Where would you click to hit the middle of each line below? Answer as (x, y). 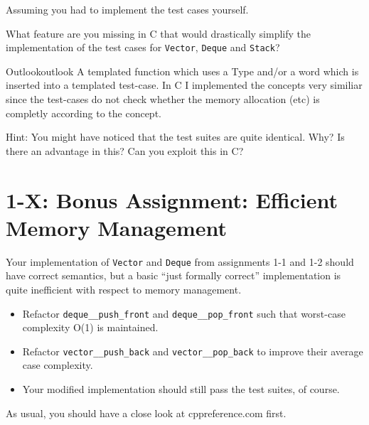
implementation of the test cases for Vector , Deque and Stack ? (143, 47)
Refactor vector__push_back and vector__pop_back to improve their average (193, 351)
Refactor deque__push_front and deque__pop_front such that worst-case (184, 313)
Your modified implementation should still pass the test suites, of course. (181, 389)
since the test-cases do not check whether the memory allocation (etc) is (163, 99)
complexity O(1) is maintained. (90, 327)
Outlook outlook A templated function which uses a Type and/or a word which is (182, 71)
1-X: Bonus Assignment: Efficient (172, 199)
